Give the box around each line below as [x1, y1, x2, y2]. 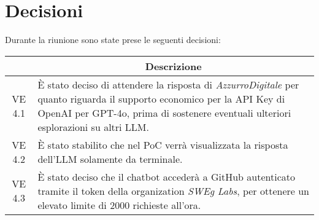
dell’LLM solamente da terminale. [37, 151, 183, 166]
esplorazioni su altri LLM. [37, 119, 149, 134]
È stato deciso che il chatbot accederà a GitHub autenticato [37, 169, 296, 184]
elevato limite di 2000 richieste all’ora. [37, 197, 201, 212]
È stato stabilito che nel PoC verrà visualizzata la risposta [37, 137, 288, 152]
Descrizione [145, 58, 202, 73]
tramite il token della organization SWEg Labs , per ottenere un [37, 183, 310, 198]
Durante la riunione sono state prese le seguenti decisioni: [5, 33, 221, 46]
